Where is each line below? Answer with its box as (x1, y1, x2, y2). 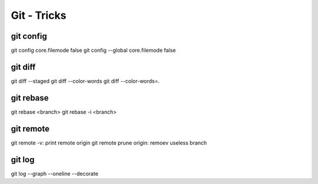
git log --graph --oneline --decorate (11, 170, 98, 177)
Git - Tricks (11, 9, 67, 22)
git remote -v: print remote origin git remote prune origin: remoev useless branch (11, 139, 207, 146)
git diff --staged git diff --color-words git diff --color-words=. (11, 77, 160, 85)
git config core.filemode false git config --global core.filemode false (11, 47, 176, 54)
